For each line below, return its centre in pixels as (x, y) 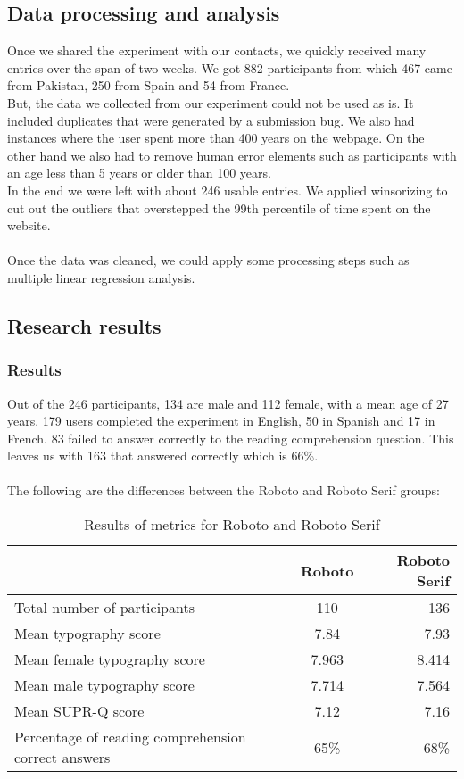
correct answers (62, 758)
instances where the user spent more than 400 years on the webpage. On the (216, 138)
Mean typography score (87, 634)
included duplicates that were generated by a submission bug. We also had (211, 120)
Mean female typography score (110, 659)
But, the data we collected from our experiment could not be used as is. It (211, 102)
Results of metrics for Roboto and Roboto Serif (232, 525)
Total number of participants (104, 608)
